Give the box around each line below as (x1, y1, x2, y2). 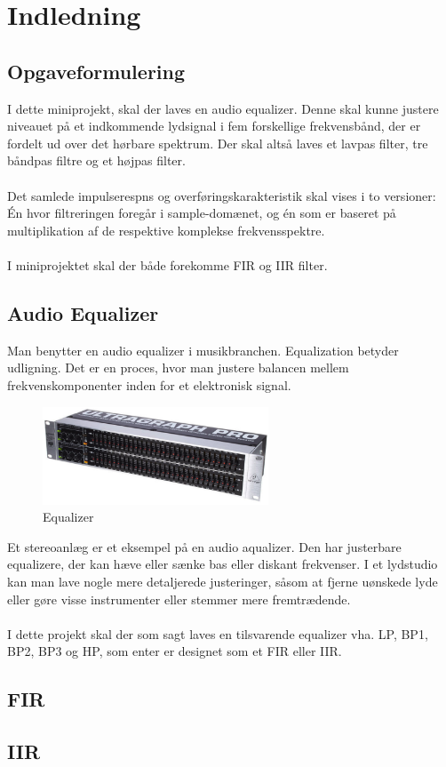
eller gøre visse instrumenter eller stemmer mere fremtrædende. (7, 589, 351, 608)
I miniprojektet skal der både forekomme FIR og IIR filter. (7, 255, 328, 274)
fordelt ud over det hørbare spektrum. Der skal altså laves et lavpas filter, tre (7, 133, 428, 152)
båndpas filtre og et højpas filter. (7, 151, 186, 170)
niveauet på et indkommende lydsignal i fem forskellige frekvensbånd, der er (7, 116, 421, 135)
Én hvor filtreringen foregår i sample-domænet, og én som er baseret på (7, 204, 396, 222)
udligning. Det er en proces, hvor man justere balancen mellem (7, 358, 349, 377)
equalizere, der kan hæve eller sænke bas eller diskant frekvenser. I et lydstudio (7, 555, 438, 573)
